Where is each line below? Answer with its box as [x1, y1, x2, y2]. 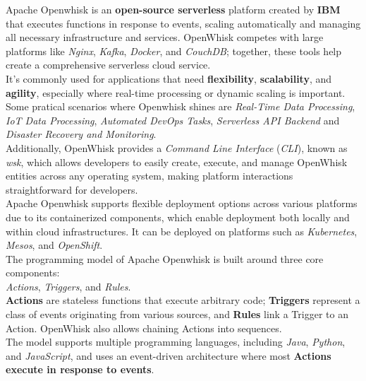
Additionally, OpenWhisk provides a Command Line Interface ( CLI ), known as [6, 140, 348, 155]
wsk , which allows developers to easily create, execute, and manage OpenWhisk [6, 154, 348, 169]
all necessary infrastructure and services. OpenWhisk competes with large [6, 30, 324, 45]
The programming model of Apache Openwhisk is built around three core [6, 251, 324, 266]
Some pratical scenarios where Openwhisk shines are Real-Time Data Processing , [6, 99, 355, 114]
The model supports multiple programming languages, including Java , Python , [6, 334, 346, 349]
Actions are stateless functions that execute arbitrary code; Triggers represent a [6, 293, 360, 307]
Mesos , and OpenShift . [6, 238, 103, 252]
